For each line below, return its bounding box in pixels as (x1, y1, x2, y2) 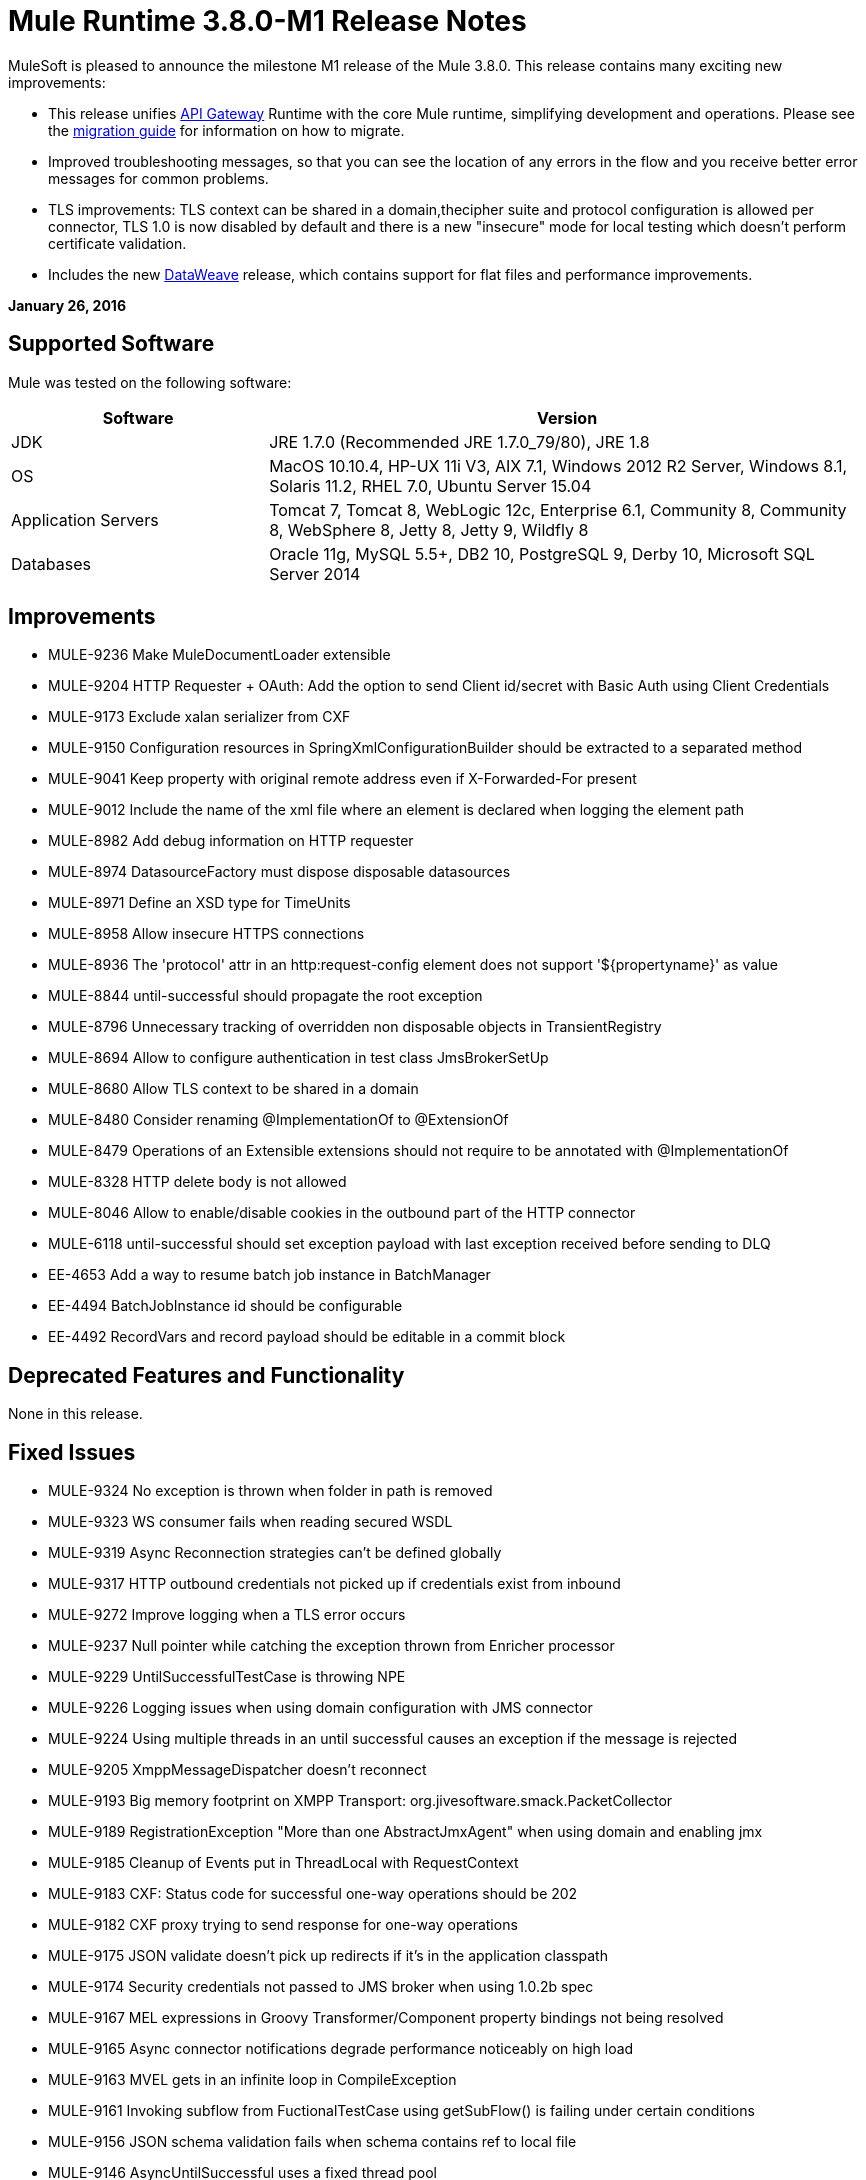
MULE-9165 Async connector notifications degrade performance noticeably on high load (48, 2040, 634, 2058)
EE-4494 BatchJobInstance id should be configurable (48, 1297, 403, 1315)
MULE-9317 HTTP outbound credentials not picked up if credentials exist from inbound (48, 1575, 621, 1593)
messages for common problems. (48, 169, 269, 187)
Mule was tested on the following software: (8, 373, 292, 391)
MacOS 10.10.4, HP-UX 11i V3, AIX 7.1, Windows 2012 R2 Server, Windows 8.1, (269, 455, 848, 476)
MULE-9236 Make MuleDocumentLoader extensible (48, 646, 391, 664)
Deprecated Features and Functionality (8, 1362, 405, 1388)
